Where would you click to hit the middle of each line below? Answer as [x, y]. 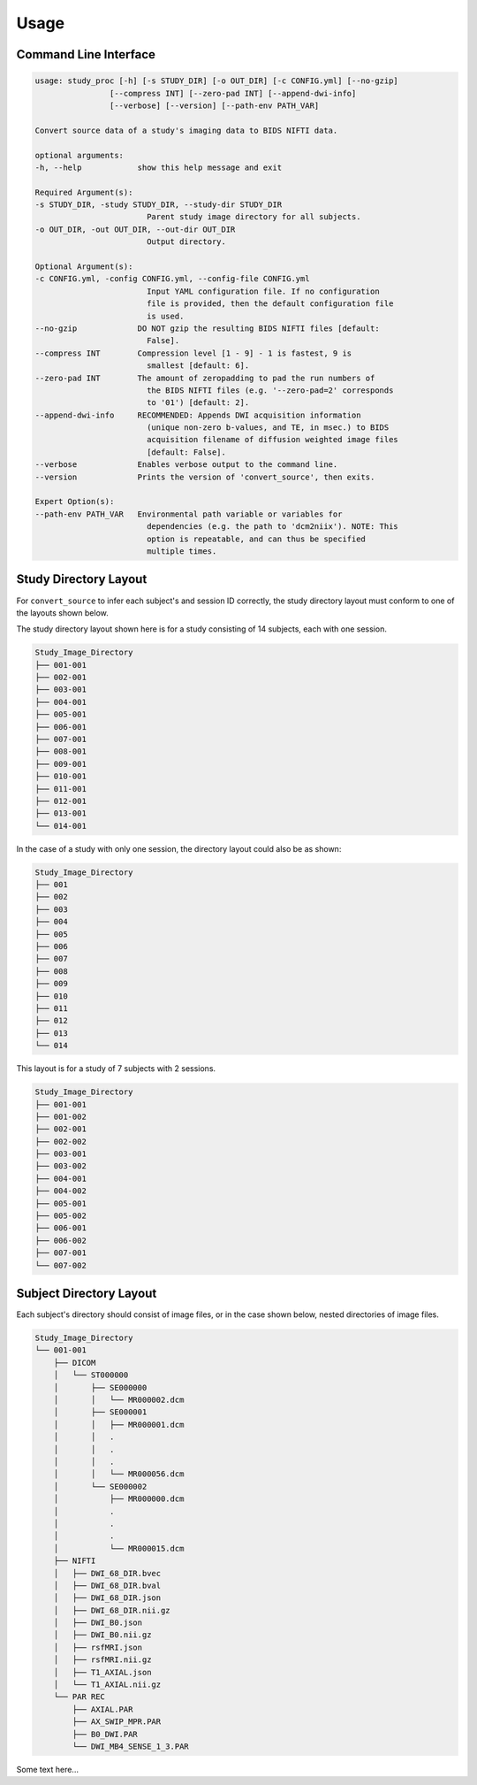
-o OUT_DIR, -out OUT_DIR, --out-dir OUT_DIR [135, 229]
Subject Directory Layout [87, 1294]
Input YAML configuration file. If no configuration [263, 291]
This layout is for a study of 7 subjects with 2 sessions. [116, 1069]
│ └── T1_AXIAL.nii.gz [107, 1685]
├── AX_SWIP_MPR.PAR [117, 1722]
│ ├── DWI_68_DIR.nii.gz [112, 1610]
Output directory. [186, 242]
